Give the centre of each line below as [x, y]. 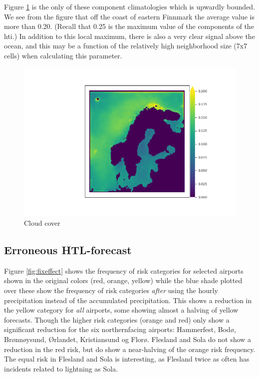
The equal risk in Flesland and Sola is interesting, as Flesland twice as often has [127, 359]
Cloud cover [42, 222]
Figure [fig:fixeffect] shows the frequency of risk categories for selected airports [124, 270]
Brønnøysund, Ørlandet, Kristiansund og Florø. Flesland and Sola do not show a [128, 339]
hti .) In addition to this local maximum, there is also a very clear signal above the [129, 36]
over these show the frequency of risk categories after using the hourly [111, 290]
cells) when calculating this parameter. [63, 55]
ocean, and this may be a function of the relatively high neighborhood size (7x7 [126, 46]
